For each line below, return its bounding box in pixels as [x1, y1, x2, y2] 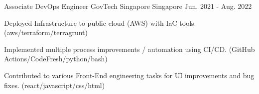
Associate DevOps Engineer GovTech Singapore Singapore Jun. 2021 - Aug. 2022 [4, 1, 252, 11]
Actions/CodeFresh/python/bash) [4, 53, 108, 64]
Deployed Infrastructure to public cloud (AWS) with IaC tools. [4, 17, 196, 28]
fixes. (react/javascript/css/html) [4, 80, 105, 90]
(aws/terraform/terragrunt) [4, 27, 88, 38]
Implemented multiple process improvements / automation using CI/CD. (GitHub [4, 44, 255, 54]
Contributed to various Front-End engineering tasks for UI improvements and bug [4, 70, 255, 80]
